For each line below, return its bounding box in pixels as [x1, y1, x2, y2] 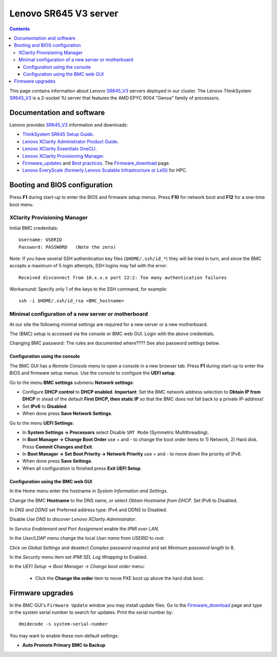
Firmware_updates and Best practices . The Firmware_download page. [22, 160, 170, 166]
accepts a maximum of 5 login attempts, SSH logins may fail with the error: [9, 263, 168, 269]
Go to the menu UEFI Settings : [9, 419, 74, 426]
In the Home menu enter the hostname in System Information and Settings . [9, 488, 168, 494]
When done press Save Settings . [22, 458, 92, 464]
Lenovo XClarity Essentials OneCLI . [22, 145, 97, 152]
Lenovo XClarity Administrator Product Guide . [22, 138, 119, 144]
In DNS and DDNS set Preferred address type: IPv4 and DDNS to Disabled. [9, 507, 168, 513]
